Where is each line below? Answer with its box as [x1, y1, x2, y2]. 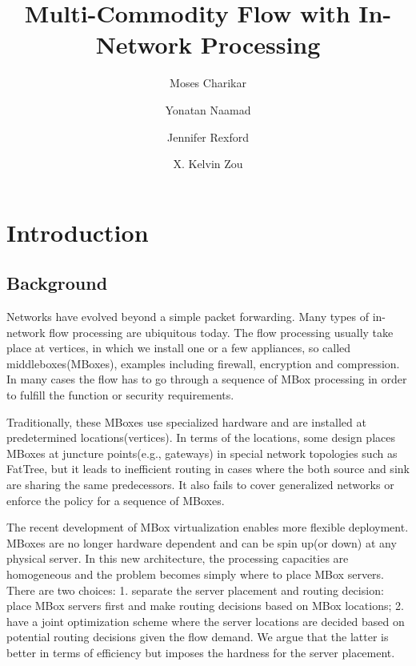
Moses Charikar [170, 74, 246, 91]
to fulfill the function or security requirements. [6, 387, 234, 403]
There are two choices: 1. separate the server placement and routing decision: [6, 581, 384, 598]
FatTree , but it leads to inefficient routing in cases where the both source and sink [6, 460, 410, 477]
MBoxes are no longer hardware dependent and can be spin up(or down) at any [6, 534, 397, 551]
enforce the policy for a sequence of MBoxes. [6, 491, 225, 508]
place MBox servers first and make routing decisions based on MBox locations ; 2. [6, 597, 404, 614]
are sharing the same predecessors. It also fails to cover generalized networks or [6, 476, 394, 493]
